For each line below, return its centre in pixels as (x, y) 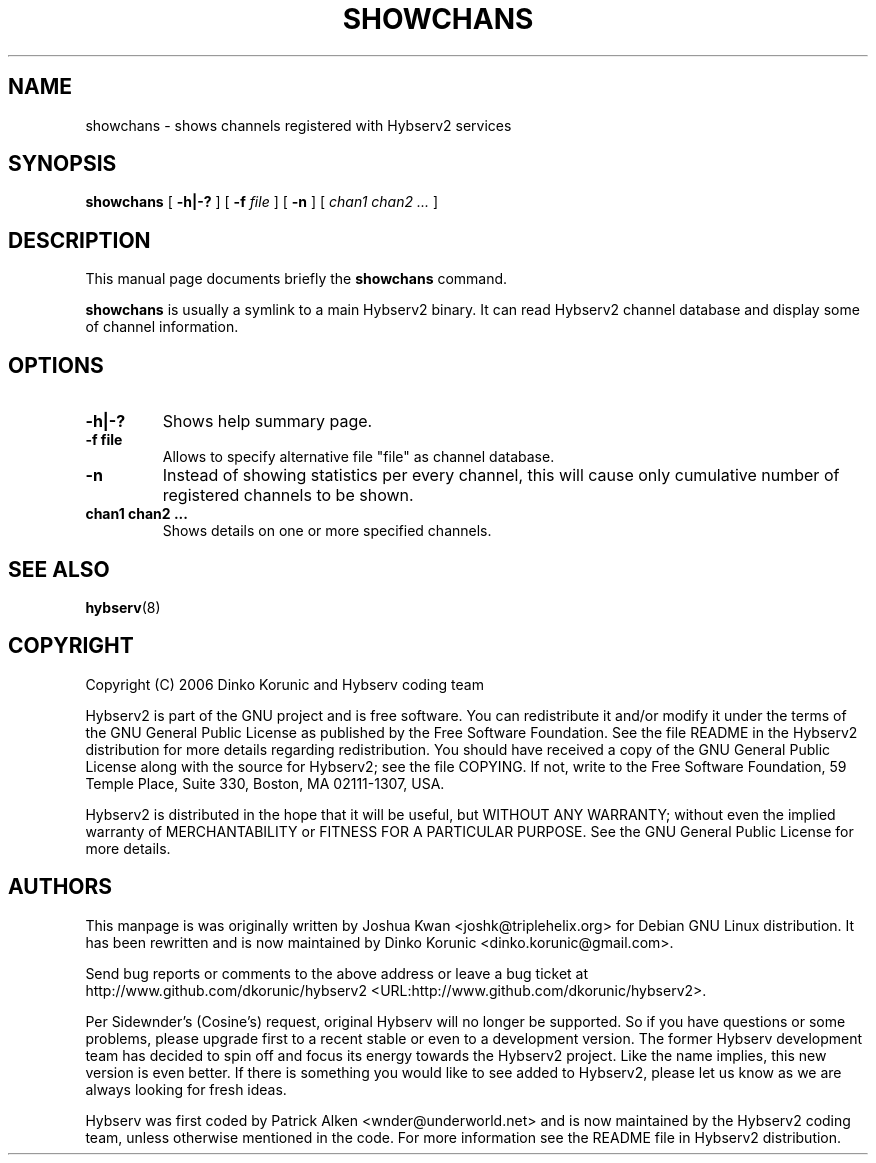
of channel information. (162, 327)
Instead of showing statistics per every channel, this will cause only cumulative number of (501, 475)
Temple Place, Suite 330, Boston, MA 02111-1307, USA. (265, 783)
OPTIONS (56, 365)
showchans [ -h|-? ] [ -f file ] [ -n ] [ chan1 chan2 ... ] (262, 202)
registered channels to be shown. (288, 495)
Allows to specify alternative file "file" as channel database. (358, 457)
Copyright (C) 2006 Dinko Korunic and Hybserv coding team (284, 684)
